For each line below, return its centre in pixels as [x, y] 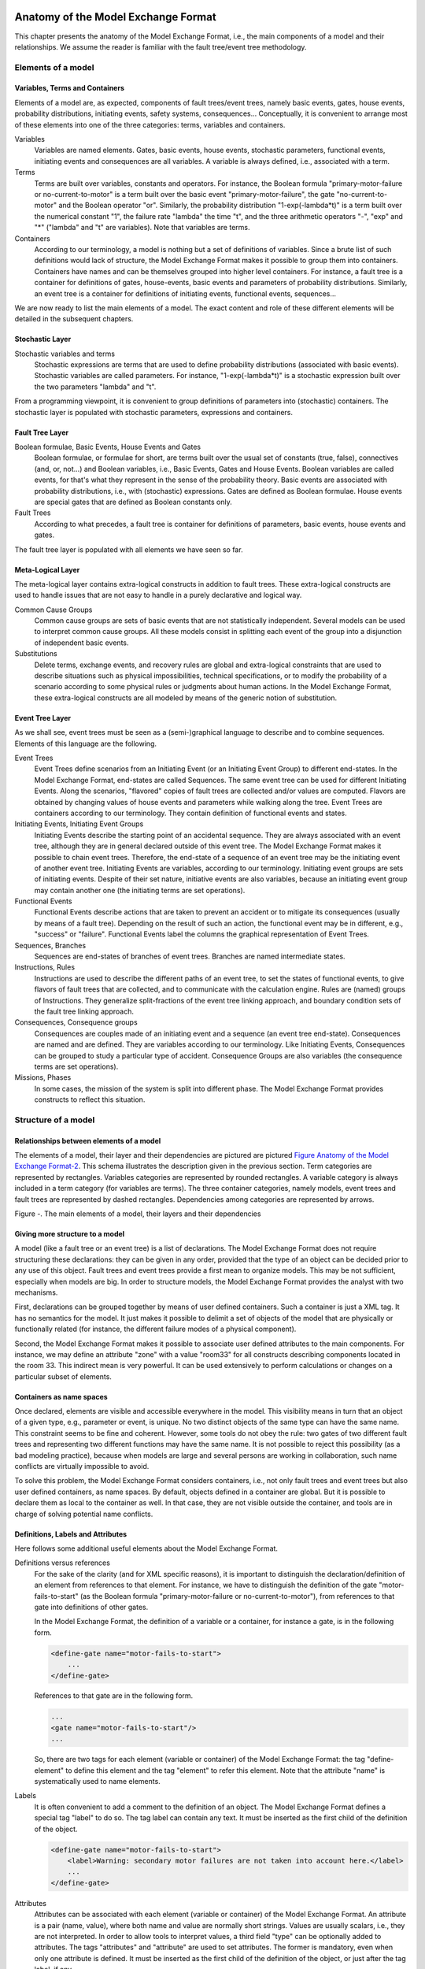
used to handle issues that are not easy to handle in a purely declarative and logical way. [158, 595]
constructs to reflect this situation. [90, 1099]
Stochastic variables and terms [65, 354]
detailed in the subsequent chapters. [74, 319]
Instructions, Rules [44, 967]
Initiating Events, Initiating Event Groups [79, 824]
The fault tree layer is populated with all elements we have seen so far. [129, 549]
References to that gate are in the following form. [114, 1696]
